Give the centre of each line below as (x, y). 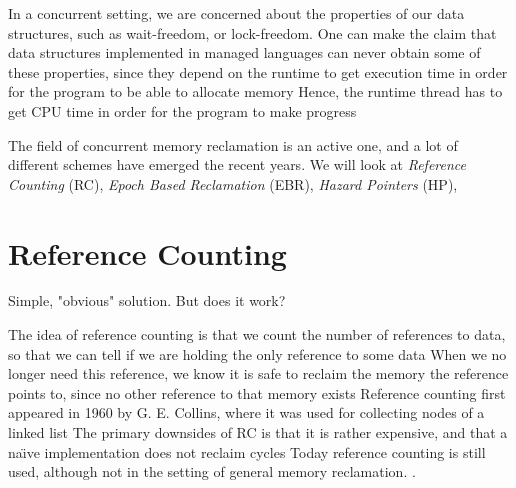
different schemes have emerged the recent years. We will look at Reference (237, 164)
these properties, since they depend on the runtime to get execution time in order (258, 71)
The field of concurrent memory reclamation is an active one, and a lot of (233, 144)
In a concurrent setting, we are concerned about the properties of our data (236, 13)
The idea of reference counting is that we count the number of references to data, (257, 334)
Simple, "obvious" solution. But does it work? (147, 300)
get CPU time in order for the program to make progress (182, 110)
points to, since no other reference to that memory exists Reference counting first (257, 392)
